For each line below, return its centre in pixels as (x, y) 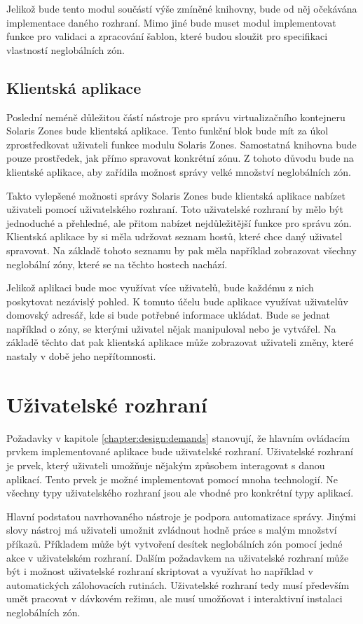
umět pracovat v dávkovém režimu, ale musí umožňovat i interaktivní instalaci (174, 598)
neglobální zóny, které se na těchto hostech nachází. (117, 264)
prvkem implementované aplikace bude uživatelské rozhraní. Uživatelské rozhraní (180, 451)
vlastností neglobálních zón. (66, 49)
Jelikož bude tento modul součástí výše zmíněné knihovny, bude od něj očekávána (182, 8)
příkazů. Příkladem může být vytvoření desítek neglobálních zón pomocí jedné (174, 543)
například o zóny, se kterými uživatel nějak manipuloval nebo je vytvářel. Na (171, 328)
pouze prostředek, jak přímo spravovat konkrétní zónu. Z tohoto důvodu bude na (180, 158)
